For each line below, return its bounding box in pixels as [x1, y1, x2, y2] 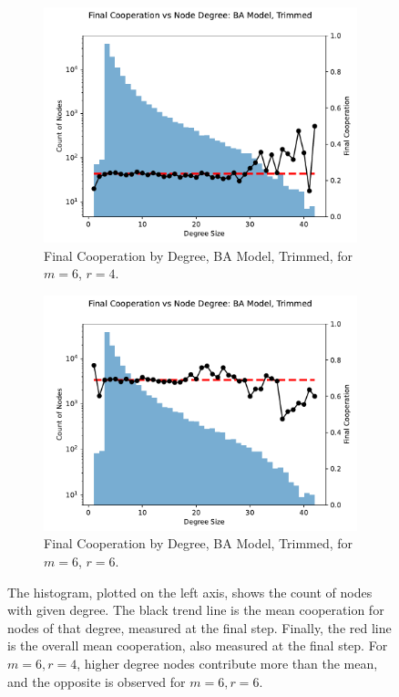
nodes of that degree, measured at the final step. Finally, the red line [7, 618, 392, 637]
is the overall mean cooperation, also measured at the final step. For [7, 636, 388, 655]
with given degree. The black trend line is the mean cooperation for [7, 600, 384, 619]
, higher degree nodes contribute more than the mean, [77, 653, 378, 672]
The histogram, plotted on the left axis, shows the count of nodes [7, 582, 373, 601]
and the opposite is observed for [7, 671, 186, 691]
